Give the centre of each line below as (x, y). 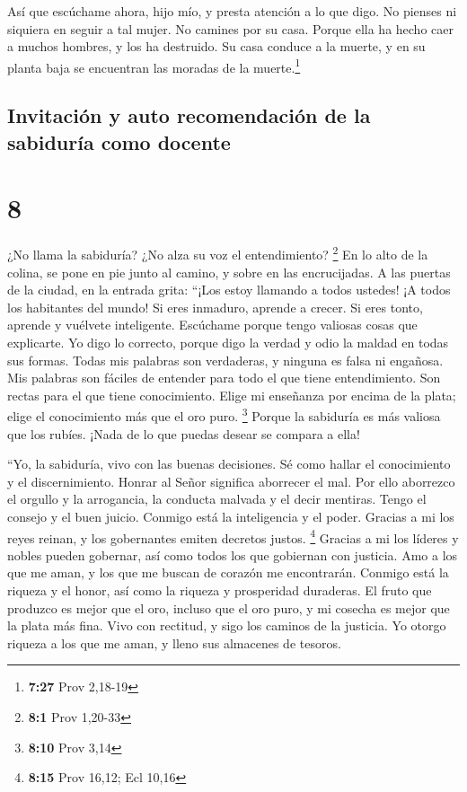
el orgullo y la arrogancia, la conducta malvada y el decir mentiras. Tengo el (217, 499)
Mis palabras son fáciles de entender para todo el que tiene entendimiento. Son (224, 378)
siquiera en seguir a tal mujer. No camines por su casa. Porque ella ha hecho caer (230, 28)
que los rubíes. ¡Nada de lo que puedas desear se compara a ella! (184, 433)
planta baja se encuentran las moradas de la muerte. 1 (154, 66)
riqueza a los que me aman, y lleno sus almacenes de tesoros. (174, 642)
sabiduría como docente (119, 141)
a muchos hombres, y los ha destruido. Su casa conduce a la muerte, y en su (216, 46)
